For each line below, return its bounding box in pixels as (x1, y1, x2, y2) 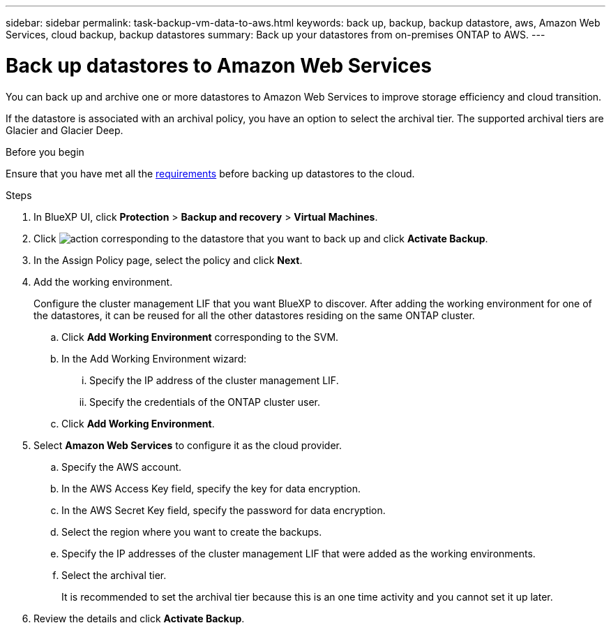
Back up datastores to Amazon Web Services (6, 53, 432, 78)
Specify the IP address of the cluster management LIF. (89, 374, 339, 386)
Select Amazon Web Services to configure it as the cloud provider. (33, 439, 342, 451)
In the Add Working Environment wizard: (61, 352, 247, 365)
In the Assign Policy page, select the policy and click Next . (33, 254, 303, 266)
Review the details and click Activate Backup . (33, 612, 245, 624)
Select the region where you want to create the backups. (61, 525, 322, 538)
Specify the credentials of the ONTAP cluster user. (89, 395, 321, 408)
